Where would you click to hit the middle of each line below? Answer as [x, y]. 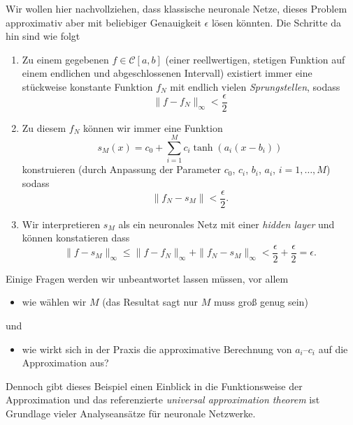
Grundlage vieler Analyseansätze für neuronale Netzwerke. [131, 413]
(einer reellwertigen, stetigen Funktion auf [255, 59]
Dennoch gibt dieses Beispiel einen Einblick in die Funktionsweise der [154, 386]
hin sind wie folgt [43, 36]
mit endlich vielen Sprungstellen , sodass [255, 86]
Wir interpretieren [61, 224]
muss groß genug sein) [261, 302]
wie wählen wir [54, 302]
